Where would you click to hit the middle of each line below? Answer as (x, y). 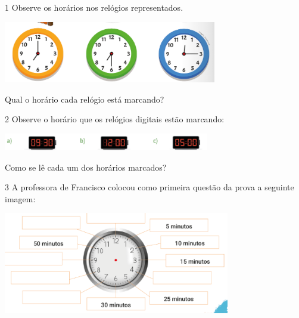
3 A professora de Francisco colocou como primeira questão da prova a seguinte (149, 187)
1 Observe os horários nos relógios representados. (94, 7)
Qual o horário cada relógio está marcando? (85, 99)
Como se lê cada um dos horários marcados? (86, 167)
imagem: (20, 198)
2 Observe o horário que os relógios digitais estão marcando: (115, 119)
